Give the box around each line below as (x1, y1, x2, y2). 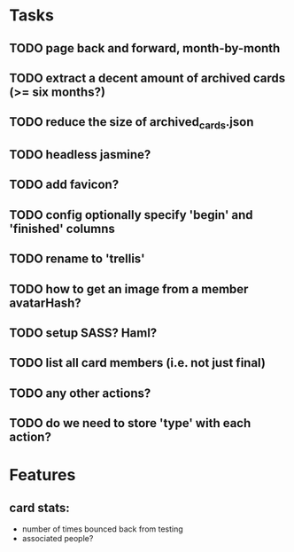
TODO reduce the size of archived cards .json (9, 114, 254, 132)
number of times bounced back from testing (21, 524, 183, 534)
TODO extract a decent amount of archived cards (9, 70, 286, 85)
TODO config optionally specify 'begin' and (9, 207, 254, 222)
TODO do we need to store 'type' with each (9, 416, 251, 431)
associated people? (21, 533, 94, 544)
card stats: (9, 500, 71, 515)
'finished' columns (9, 221, 115, 236)
